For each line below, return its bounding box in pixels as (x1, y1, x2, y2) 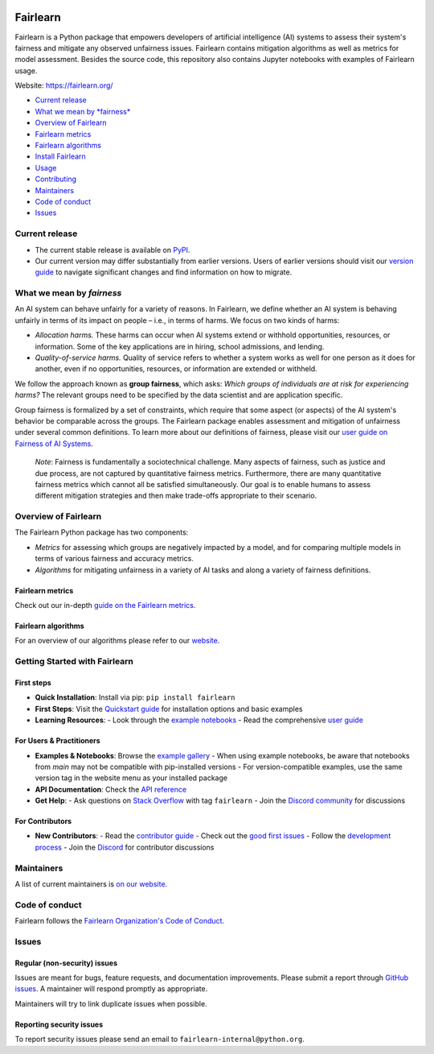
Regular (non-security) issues (14, 958, 118, 968)
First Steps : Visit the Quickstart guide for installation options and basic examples (35, 704, 303, 713)
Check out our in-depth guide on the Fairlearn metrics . (14, 601, 196, 610)
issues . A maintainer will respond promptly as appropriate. (14, 984, 208, 994)
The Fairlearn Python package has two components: (14, 527, 189, 537)
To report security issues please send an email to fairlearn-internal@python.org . (14, 1035, 305, 1044)
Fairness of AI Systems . (14, 439, 94, 448)
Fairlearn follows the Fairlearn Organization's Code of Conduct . (14, 916, 225, 926)
